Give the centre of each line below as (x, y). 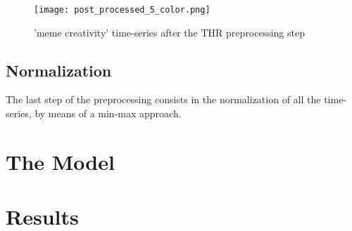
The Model (60, 161)
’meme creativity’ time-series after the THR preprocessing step (169, 32)
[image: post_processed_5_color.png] (122, 10)
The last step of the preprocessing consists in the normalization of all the (163, 99)
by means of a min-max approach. (108, 113)
